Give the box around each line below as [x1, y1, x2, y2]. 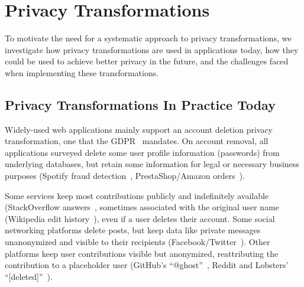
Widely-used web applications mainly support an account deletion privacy [5, 123, 273, 135]
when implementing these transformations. [5, 66, 159, 79]
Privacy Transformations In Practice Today [5, 95, 276, 113]
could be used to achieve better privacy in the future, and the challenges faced [5, 55, 289, 67]
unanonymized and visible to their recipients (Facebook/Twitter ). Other [5, 236, 270, 248]
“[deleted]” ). [5, 270, 53, 282]
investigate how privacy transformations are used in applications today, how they [5, 43, 299, 56]
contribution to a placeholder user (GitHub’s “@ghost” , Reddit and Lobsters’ [5, 259, 289, 271]
